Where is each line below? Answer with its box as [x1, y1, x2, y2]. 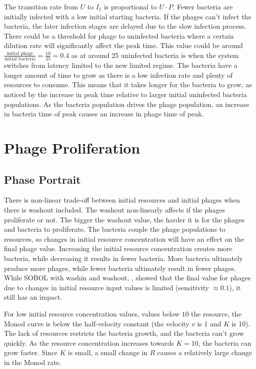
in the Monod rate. [4, 357, 61, 367]
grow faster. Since [4, 347, 58, 358]
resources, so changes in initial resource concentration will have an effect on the [4, 233, 244, 244]
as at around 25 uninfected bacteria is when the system [71, 50, 239, 60]
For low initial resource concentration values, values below [4, 308, 180, 318]
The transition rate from [4, 1, 78, 11]
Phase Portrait [4, 171, 81, 187]
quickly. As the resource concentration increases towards [4, 337, 174, 348]
